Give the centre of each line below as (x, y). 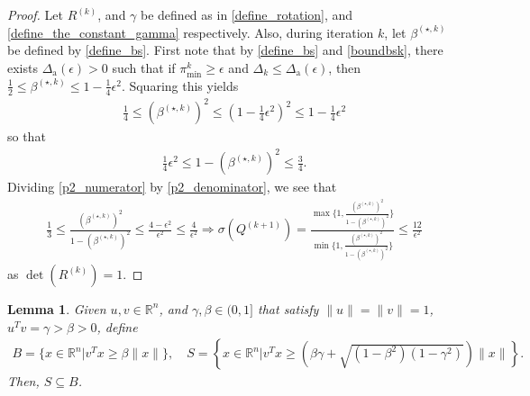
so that (27, 136)
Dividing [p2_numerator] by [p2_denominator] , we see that (172, 187)
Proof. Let (35, 14)
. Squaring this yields (180, 85)
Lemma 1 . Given (57, 308)
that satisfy (288, 308)
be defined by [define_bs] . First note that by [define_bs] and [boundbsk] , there (225, 50)
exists (23, 67)
